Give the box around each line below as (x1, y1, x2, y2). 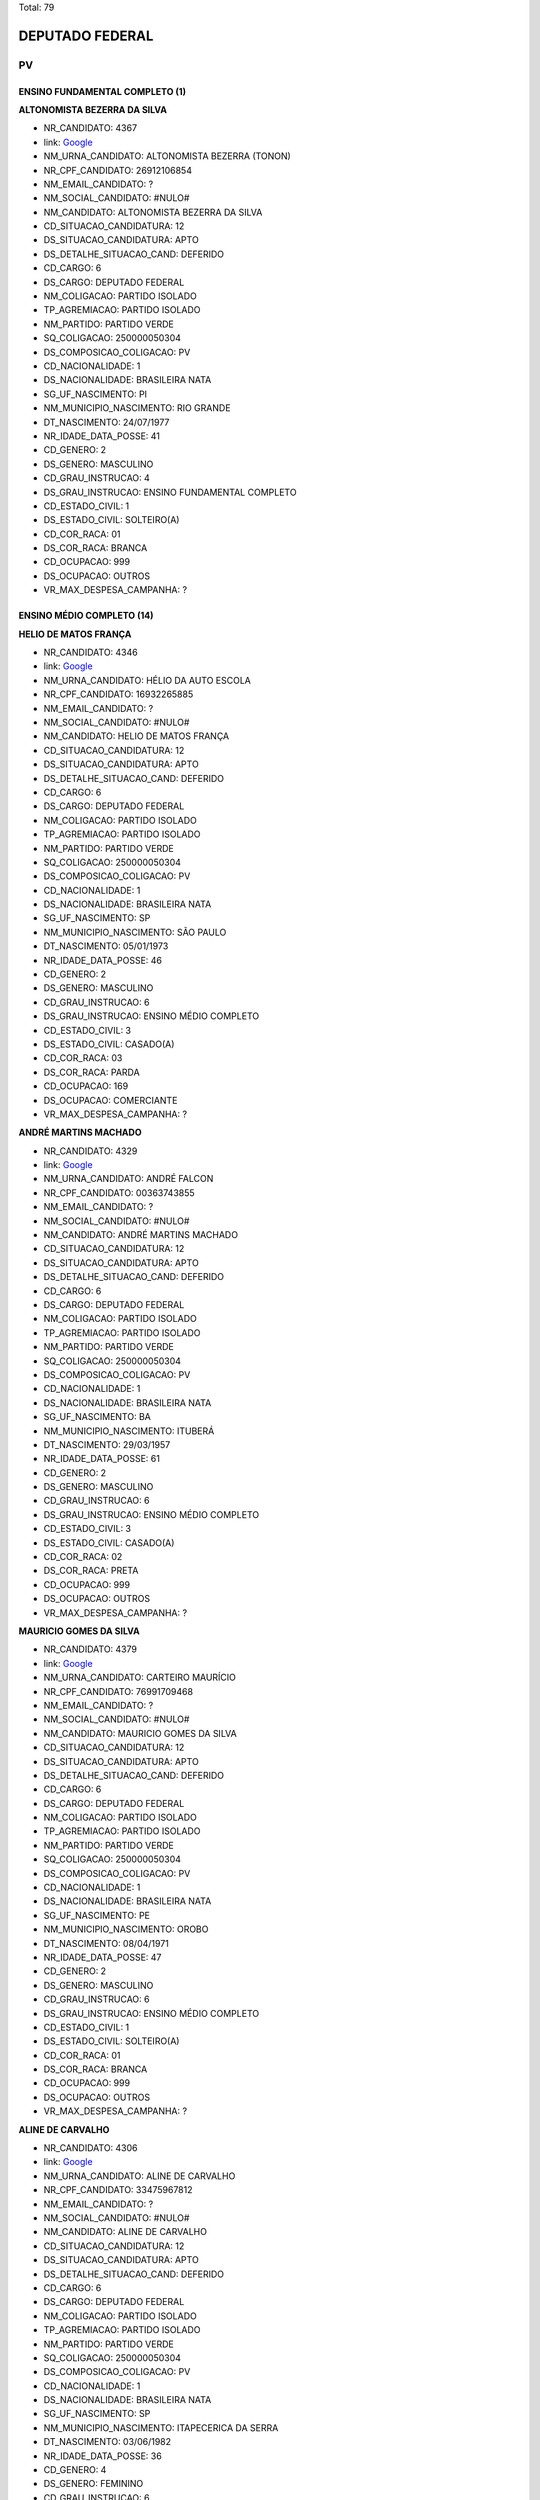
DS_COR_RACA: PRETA (43, 1565, 139, 1577)
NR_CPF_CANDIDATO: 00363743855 (43, 1186, 195, 1199)
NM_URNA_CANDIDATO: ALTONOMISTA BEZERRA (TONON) (43, 150, 292, 162)
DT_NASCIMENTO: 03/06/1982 (43, 2436, 172, 2448)
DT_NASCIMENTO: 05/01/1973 (43, 940, 169, 952)
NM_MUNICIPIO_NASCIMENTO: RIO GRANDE (43, 402, 231, 414)
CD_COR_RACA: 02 (43, 1551, 123, 1563)
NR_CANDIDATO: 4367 (43, 122, 138, 134)
